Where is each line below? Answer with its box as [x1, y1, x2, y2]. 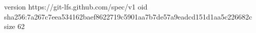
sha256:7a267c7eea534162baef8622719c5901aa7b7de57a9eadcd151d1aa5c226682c [4, 11, 252, 21]
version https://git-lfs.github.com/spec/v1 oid [4, 1, 148, 11]
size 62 [4, 21, 25, 31]
